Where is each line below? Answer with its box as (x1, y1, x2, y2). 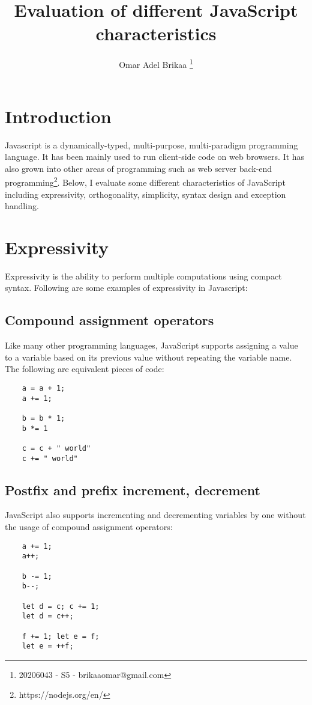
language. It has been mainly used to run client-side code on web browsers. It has (5, 150, 305, 163)
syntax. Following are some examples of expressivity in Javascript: (5, 281, 248, 294)
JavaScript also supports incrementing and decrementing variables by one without (5, 508, 306, 521)
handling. (5, 200, 39, 212)
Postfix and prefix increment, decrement (5, 480, 260, 499)
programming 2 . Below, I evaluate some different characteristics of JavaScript (5, 174, 286, 188)
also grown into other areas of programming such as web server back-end (5, 162, 272, 174)
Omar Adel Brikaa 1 (119, 56, 193, 70)
